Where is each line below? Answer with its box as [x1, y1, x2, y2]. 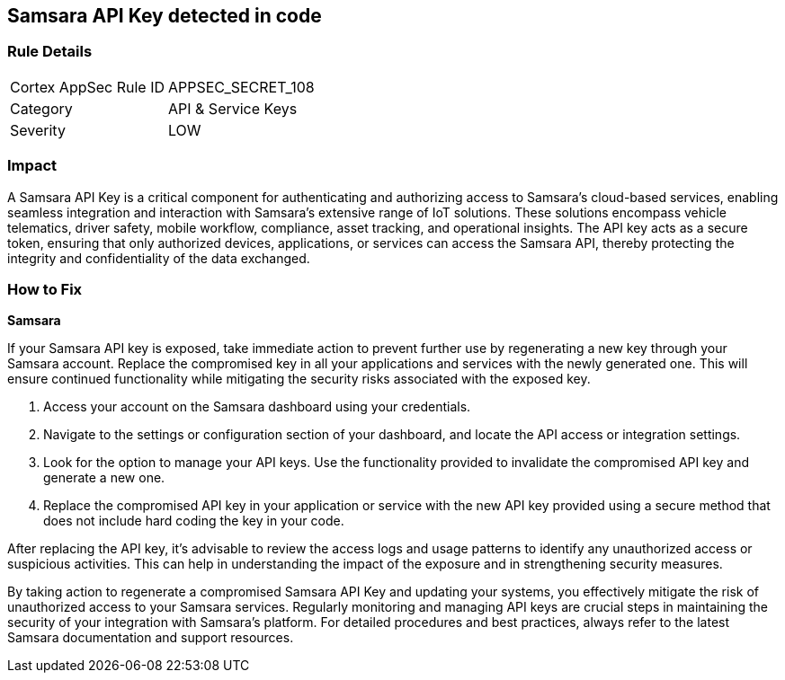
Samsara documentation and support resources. [7, 630, 294, 646]
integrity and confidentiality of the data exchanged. [7, 250, 310, 266]
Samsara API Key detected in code [7, 4, 322, 27]
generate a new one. [43, 470, 165, 486]
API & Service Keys [168, 99, 298, 118]
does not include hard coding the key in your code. [43, 513, 344, 529]
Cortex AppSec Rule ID [10, 77, 165, 96]
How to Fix [7, 279, 83, 298]
